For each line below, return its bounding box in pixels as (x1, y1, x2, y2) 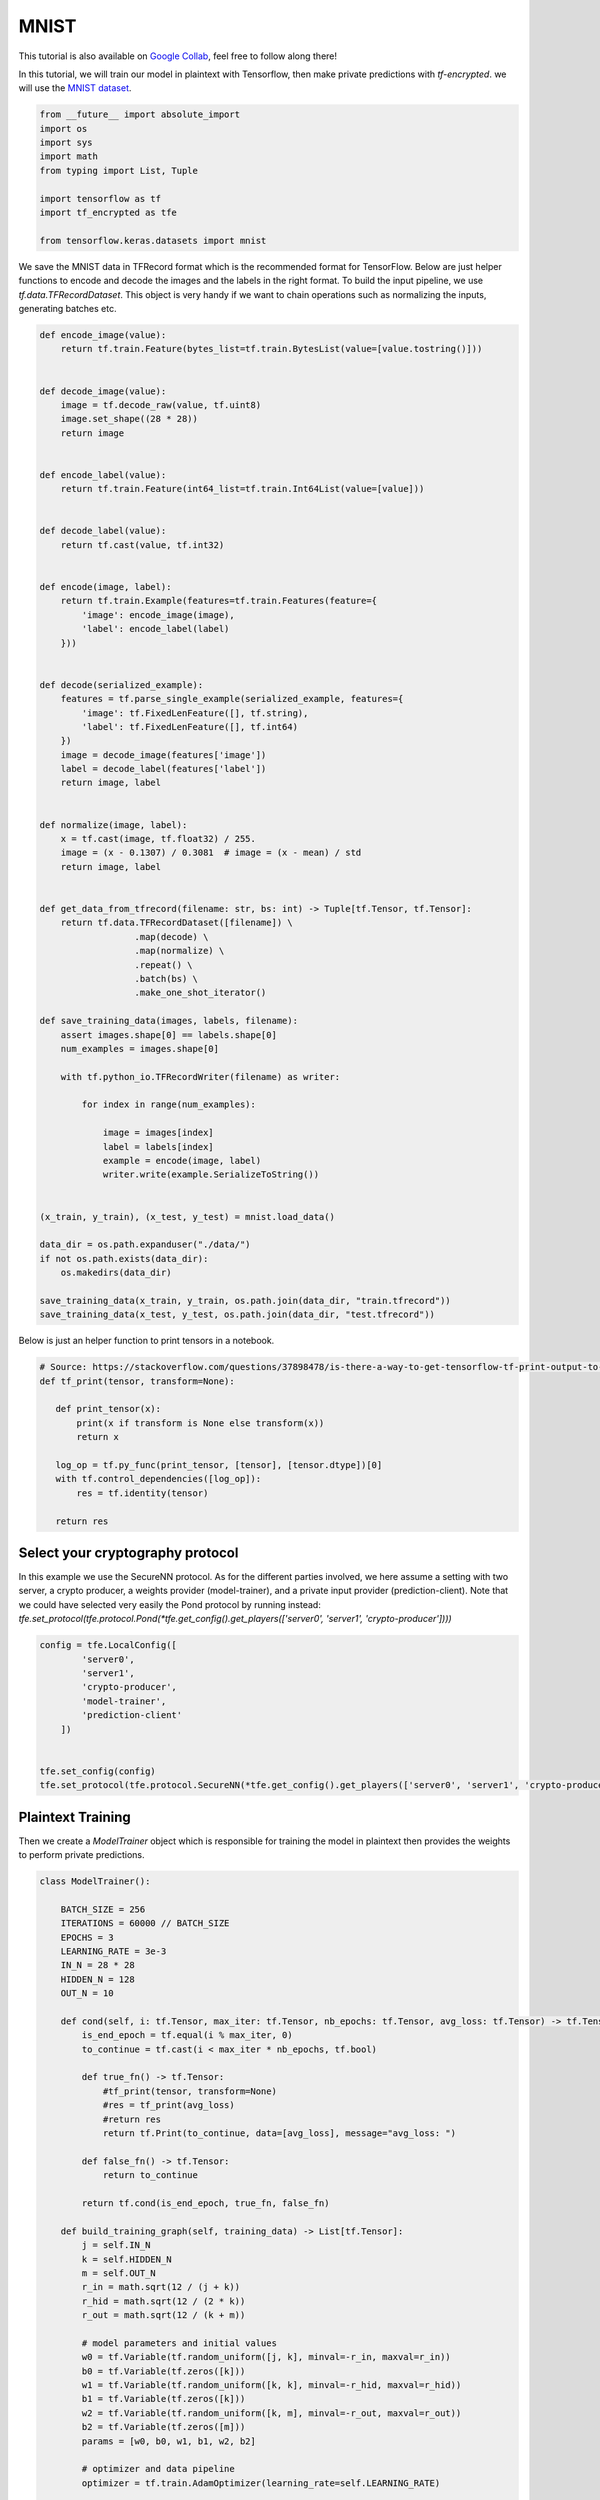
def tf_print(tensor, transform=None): (39, 1375, 235, 1387)
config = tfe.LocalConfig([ (39, 1640, 177, 1651)
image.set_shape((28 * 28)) (60, 413, 199, 425)
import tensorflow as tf (39, 193, 162, 204)
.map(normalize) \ (134, 945, 225, 957)
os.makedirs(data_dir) (60, 1267, 172, 1279)
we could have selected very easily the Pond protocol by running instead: (18, 1598, 322, 1610)
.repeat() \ (134, 959, 194, 970)
